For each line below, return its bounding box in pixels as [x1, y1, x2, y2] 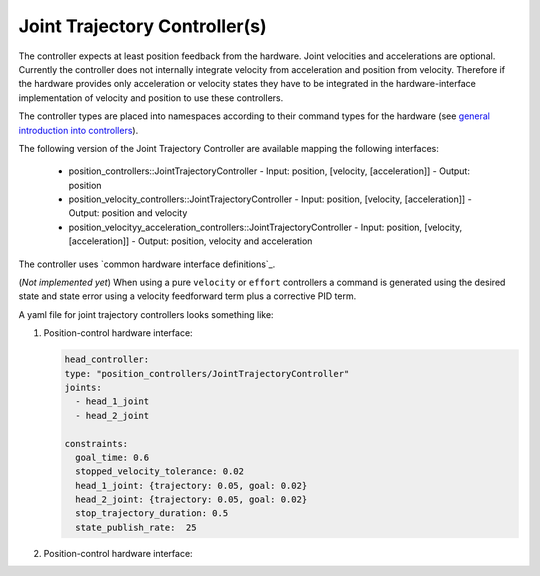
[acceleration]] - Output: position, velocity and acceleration [68, 235, 313, 247]
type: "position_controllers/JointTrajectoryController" [64, 368, 350, 379]
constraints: [64, 438, 129, 449]
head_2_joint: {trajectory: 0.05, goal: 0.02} [75, 494, 308, 505]
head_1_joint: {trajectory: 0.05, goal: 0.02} [75, 480, 308, 491]
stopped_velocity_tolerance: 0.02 [75, 466, 245, 477]
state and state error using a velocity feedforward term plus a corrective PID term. [18, 290, 357, 302]
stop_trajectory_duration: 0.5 [75, 508, 229, 519]
